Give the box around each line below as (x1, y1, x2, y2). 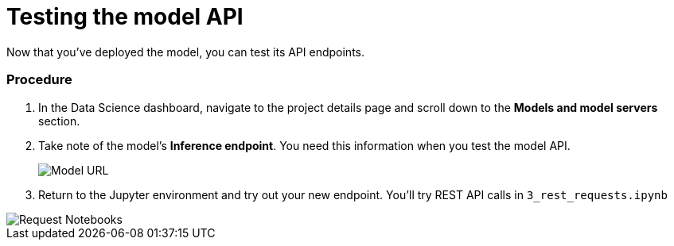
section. (38, 113, 80, 128)
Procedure (6, 71, 72, 88)
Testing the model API (6, 3, 243, 30)
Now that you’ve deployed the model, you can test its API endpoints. (6, 44, 365, 59)
